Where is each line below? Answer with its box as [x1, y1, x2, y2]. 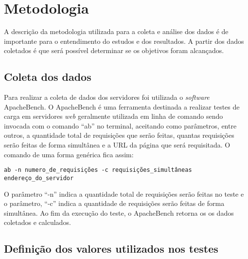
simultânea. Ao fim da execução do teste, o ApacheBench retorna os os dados [4, 207, 234, 218]
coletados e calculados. [4, 217, 71, 227]
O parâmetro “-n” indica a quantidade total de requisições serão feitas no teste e [4, 188, 244, 199]
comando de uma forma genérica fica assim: [4, 149, 134, 159]
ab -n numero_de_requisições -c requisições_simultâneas [4, 166, 192, 174]
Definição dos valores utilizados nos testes [4, 241, 218, 256]
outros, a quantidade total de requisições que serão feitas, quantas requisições [4, 130, 234, 140]
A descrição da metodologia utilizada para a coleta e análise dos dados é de [4, 26, 229, 37]
